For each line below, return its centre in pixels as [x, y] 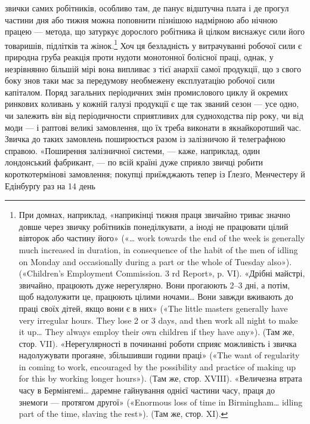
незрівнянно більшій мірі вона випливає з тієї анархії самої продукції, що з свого [153, 68]
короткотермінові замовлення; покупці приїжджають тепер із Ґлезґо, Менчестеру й [155, 173]
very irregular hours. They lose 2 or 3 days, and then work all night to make [158, 320]
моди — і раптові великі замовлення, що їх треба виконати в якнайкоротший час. [153, 127]
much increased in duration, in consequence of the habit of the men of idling [158, 249]
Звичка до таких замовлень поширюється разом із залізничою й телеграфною [145, 139]
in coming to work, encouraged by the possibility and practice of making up [157, 366]
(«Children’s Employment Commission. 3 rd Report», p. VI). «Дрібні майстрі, [162, 273]
